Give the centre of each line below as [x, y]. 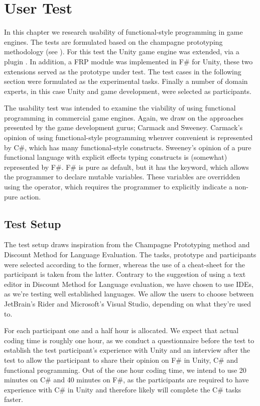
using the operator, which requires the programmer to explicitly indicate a [118, 187]
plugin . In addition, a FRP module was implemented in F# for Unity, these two [128, 61]
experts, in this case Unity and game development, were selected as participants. [128, 91]
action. [30, 196]
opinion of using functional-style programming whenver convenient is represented [128, 137]
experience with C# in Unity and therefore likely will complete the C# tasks [123, 389]
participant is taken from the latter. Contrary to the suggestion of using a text [125, 274]
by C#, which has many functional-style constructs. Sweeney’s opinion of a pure [128, 147]
